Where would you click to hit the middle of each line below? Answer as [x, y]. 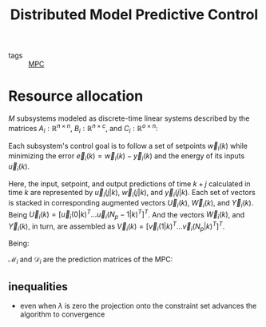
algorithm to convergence [62, 314]
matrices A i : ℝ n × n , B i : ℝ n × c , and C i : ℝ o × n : [83, 129]
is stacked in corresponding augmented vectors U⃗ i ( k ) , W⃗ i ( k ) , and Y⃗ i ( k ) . [131, 203]
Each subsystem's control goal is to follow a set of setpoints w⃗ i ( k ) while [128, 147]
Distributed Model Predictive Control [134, 15]
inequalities [38, 287]
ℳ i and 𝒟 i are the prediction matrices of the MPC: [91, 260]
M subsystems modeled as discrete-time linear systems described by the [129, 118]
